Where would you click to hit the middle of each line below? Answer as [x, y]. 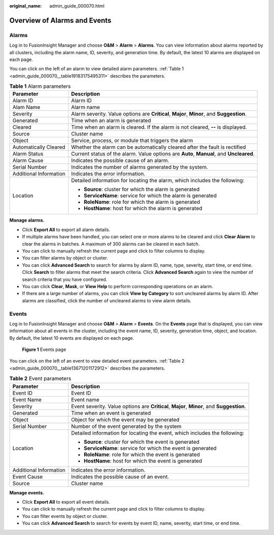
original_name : [26, 6]
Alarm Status [28, 154]
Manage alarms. [27, 220]
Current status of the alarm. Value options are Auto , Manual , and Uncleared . [163, 154]
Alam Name [26, 108]
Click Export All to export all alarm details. [66, 229]
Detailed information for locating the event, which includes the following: [158, 433]
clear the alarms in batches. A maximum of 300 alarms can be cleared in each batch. [111, 244]
